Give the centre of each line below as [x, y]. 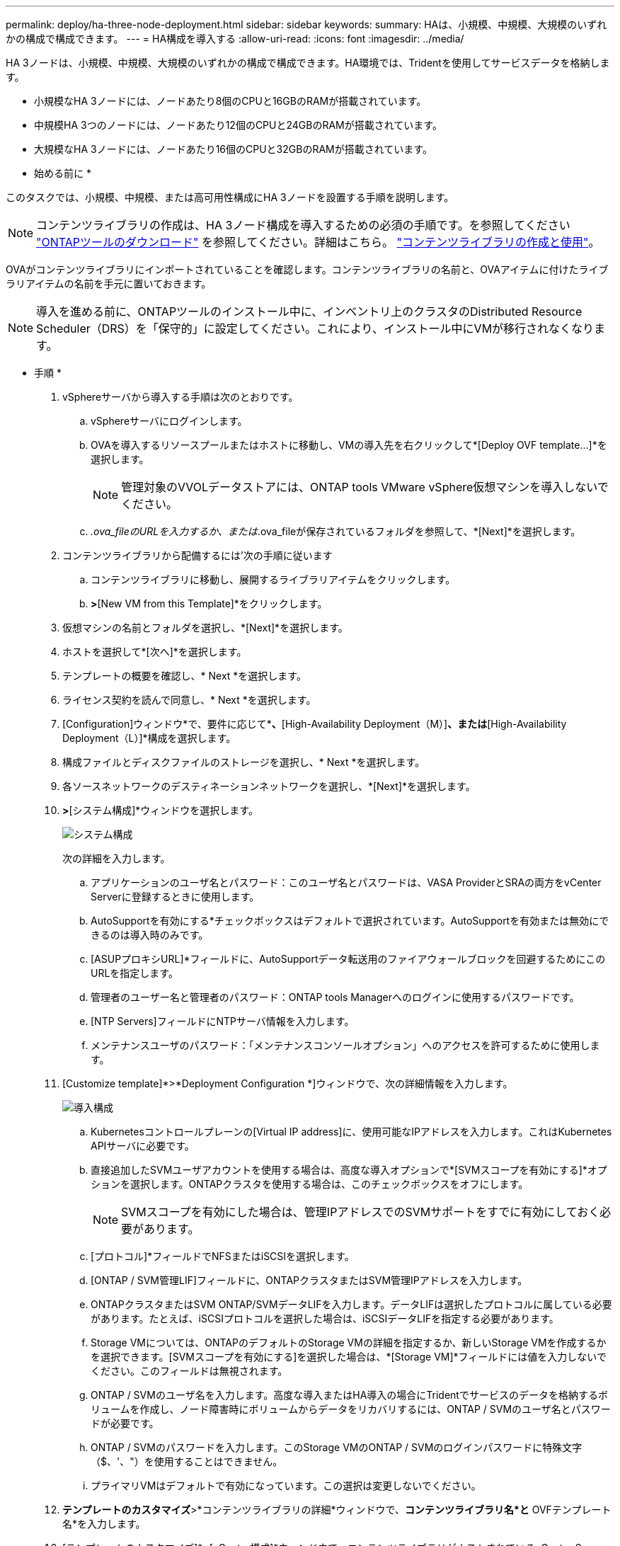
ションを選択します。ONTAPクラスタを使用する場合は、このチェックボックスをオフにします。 [310, 1184]
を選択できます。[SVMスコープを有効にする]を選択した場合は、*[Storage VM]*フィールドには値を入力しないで [349, 1357]
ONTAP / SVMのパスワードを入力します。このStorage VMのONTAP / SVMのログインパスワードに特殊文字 [337, 1447]
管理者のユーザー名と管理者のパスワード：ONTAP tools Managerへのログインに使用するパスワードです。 [335, 997]
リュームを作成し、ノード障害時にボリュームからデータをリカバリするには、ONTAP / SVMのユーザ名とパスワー [351, 1409]
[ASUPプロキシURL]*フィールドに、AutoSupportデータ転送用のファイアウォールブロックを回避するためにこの [348, 959]
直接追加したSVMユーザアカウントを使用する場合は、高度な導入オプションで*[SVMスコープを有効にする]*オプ [349, 1170]
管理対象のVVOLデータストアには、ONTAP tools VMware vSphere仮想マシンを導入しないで [365, 487]
